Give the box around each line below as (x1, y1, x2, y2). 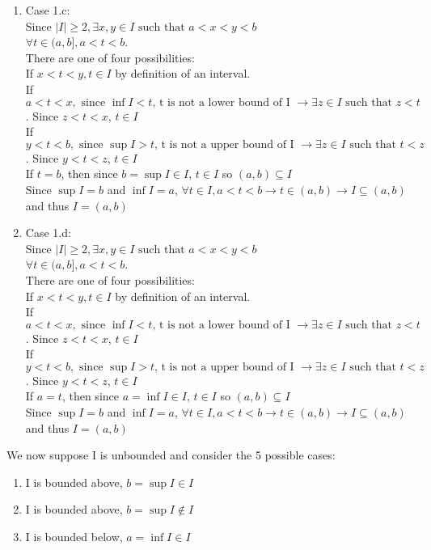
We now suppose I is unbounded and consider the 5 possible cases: (6, 446, 336, 463)
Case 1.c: (25, 2, 70, 18)
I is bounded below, (25, 528, 123, 545)
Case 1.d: (25, 224, 71, 241)
